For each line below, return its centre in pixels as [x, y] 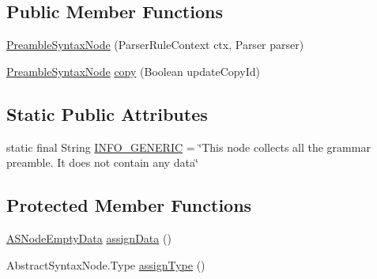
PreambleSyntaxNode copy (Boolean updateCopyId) [133, 71]
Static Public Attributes [107, 113]
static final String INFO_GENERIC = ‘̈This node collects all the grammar [188, 147]
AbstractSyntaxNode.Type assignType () [106, 264]
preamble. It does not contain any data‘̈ [102, 162]
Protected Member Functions [129, 205]
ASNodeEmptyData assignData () [89, 238]
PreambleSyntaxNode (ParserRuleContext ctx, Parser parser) [155, 45]
